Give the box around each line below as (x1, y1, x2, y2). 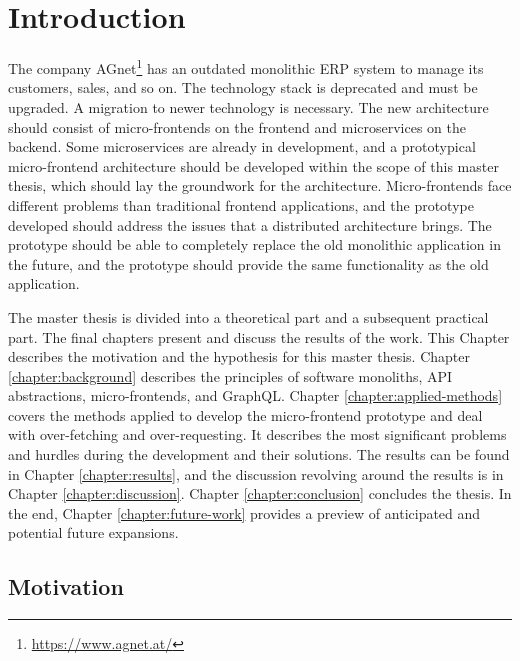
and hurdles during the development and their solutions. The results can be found (8, 444, 510, 465)
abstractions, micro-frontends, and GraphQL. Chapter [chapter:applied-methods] (8, 385, 503, 406)
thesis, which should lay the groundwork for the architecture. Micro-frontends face (8, 175, 512, 196)
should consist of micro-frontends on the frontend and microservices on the (8, 116, 466, 137)
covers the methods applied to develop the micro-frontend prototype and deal (8, 404, 483, 425)
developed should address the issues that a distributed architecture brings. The (8, 214, 492, 235)
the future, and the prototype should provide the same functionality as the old (8, 253, 489, 274)
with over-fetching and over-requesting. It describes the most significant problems (8, 424, 507, 445)
